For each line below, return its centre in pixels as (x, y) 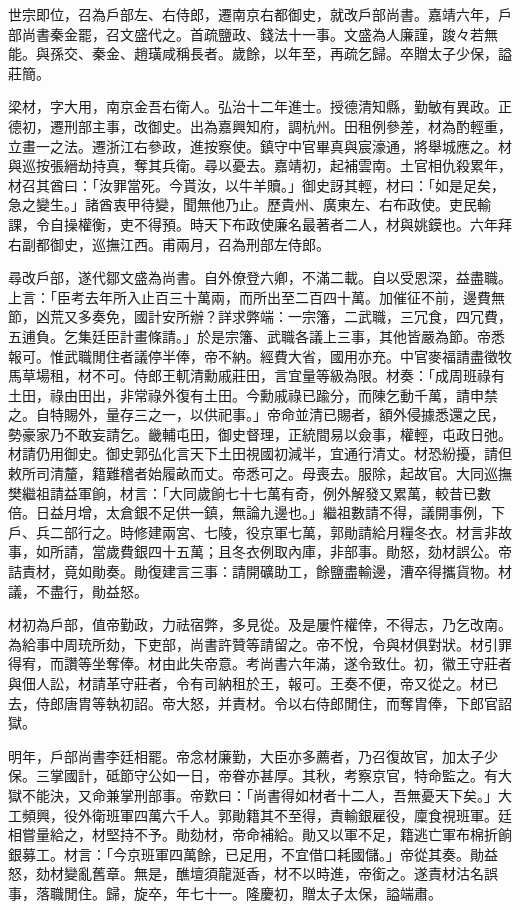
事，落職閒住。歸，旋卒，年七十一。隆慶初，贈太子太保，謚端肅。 (225, 892)
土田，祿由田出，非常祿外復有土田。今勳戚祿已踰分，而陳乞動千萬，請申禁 (253, 394)
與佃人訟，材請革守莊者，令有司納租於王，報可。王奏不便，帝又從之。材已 (253, 683)
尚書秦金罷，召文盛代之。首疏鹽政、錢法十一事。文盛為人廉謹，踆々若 (252, 33)
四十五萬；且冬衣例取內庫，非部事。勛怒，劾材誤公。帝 (329, 551)
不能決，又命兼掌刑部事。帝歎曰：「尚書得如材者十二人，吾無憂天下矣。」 (259, 794)
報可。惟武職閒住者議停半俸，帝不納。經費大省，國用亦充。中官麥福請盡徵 (253, 355)
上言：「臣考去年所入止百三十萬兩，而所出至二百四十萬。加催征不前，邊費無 (256, 296)
